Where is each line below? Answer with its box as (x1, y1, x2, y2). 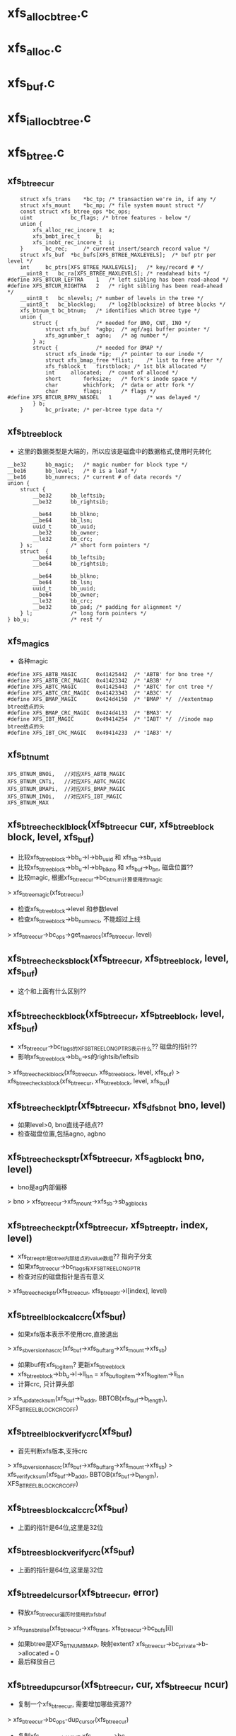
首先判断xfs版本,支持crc (17, 1446, 88, 1456)
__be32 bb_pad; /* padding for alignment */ (33, 603, 182, 610)
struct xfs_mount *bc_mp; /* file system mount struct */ (20, 202, 203, 209)
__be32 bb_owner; (33, 529, 100, 536)
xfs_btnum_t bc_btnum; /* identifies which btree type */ (20, 307, 201, 314)
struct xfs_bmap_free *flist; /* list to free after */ (45, 356, 223, 364)
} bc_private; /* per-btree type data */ (20, 406, 163, 413)
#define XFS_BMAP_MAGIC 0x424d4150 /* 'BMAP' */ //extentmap (7, 695, 213, 702)
